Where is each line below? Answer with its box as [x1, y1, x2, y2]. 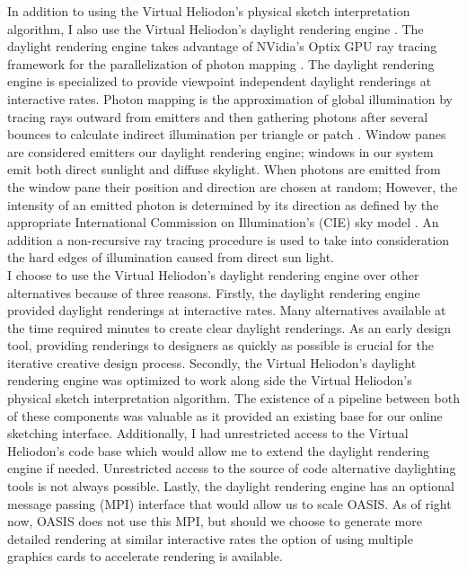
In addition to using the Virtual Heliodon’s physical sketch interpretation [7, 2, 410, 20]
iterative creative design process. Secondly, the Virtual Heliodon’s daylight [7, 353, 417, 372]
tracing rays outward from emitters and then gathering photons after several [7, 107, 428, 126]
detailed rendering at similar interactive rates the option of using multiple [7, 529, 413, 548]
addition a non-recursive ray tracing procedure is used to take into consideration [7, 230, 450, 249]
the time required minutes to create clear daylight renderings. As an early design [7, 318, 452, 337]
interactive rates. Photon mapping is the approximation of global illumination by [7, 89, 453, 108]
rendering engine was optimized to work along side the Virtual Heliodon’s [7, 371, 412, 390]
